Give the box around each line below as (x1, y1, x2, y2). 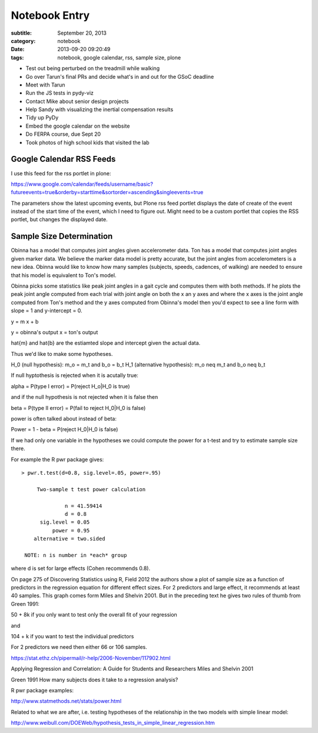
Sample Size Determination (11, 231, 113, 241)
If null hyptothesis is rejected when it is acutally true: (11, 372, 138, 379)
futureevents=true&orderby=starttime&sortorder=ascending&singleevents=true (11, 189, 204, 196)
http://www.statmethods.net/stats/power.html (11, 698, 122, 705)
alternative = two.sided (33, 535, 105, 542)
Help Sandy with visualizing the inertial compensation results (25, 106, 174, 113)
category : (11, 37, 36, 44)
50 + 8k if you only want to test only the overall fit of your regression (11, 611, 178, 618)
